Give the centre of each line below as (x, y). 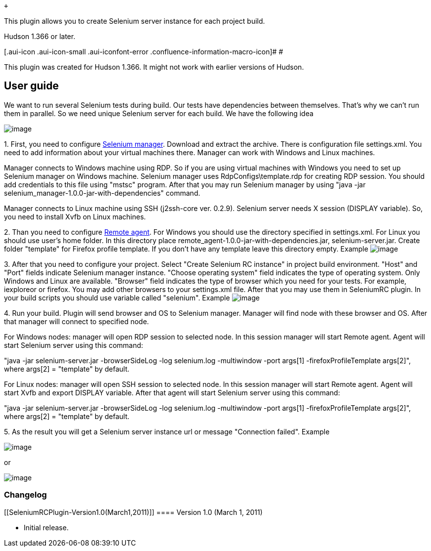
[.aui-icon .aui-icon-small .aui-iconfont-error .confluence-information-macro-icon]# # (144, 52)
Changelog (25, 495)
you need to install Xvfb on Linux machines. (75, 216)
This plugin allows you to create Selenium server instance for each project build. (135, 21)
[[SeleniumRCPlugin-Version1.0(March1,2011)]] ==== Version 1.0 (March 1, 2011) (133, 512)
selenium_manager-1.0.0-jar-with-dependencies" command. (102, 193)
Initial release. (46, 527)
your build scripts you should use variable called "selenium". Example (117, 297)
